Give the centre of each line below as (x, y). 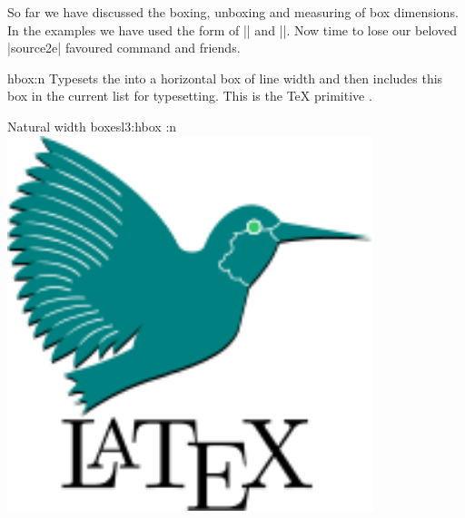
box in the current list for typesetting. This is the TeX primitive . (190, 96)
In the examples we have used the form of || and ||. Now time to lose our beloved (232, 29)
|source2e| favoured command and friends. (124, 48)
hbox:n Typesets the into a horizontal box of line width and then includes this (225, 78)
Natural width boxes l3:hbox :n (92, 126)
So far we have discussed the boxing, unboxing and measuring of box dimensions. (233, 12)
